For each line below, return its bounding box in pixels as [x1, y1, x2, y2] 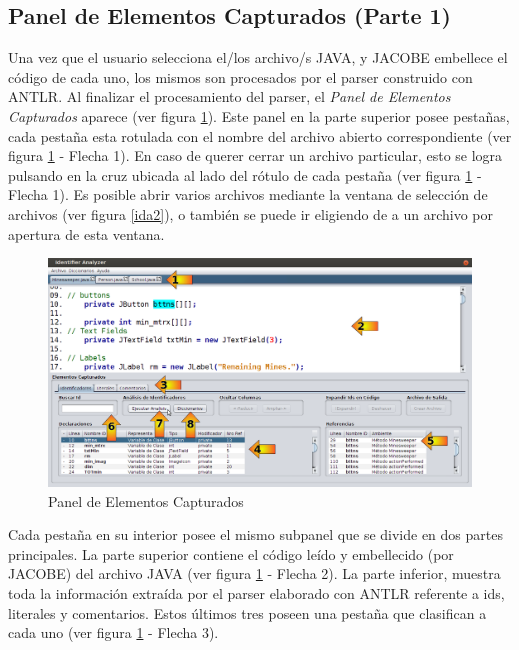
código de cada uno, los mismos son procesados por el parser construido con [8, 66, 473, 87]
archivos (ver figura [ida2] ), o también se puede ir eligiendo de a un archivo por [8, 203, 493, 224]
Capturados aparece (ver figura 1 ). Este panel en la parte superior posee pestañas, [8, 105, 510, 126]
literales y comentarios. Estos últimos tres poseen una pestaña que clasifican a [8, 602, 487, 623]
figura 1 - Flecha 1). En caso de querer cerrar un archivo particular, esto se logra [8, 145, 503, 166]
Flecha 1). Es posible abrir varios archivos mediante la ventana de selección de [8, 184, 488, 205]
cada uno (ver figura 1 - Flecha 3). [8, 622, 219, 643]
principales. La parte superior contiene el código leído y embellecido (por [8, 543, 454, 564]
